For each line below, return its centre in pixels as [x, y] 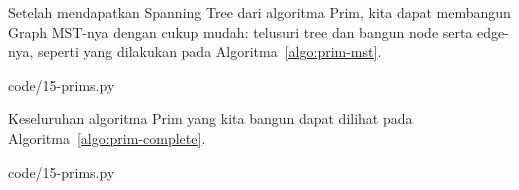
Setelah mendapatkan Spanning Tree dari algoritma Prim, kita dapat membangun [259, 12]
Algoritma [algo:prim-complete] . [107, 137]
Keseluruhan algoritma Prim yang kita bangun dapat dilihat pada [210, 118]
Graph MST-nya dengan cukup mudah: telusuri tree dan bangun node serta [240, 31]
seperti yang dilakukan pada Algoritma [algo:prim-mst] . [209, 51]
